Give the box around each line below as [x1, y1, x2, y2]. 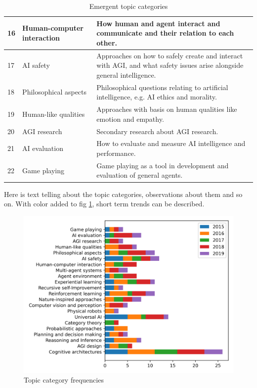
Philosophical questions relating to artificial [96, 82, 228, 92]
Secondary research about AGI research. [96, 126, 218, 136]
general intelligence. [96, 69, 156, 80]
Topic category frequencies [24, 375, 104, 385]
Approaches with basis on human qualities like [96, 104, 237, 114]
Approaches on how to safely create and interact [96, 50, 243, 60]
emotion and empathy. [96, 113, 164, 124]
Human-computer [22, 23, 84, 33]
